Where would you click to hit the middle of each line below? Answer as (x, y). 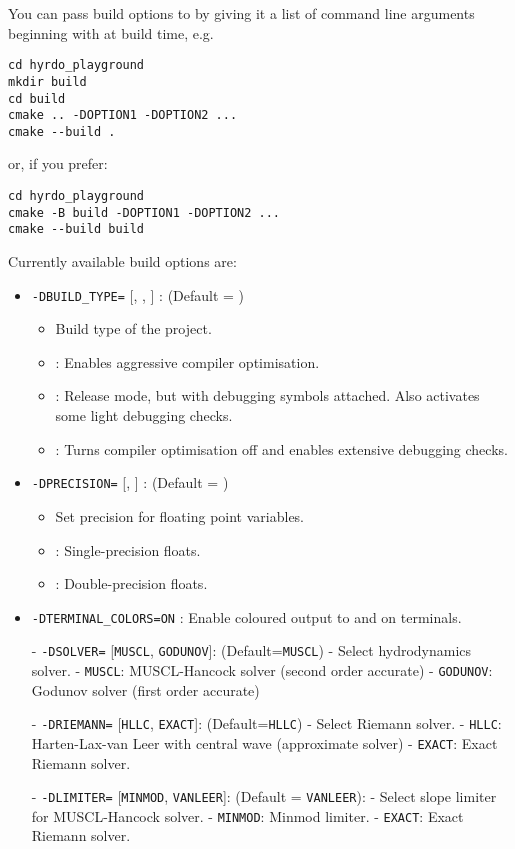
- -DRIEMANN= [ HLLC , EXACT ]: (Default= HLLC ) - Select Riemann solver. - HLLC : (266, 723)
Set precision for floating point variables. (180, 515)
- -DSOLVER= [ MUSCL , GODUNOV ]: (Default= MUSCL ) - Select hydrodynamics (251, 650)
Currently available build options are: (122, 261)
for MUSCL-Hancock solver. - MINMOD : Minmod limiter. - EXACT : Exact (247, 815)
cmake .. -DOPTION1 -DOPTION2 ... (123, 115)
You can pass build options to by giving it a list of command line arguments (241, 13)
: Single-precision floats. (128, 549)
